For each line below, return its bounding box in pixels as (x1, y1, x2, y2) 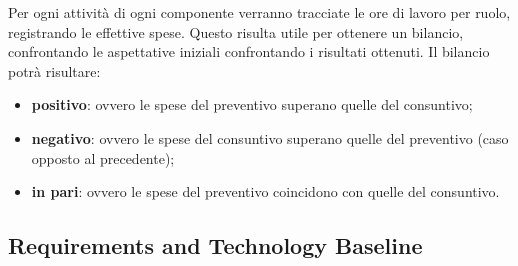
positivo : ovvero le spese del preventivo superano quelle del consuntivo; (31, 94, 473, 115)
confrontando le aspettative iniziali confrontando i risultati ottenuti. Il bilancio (8, 41, 490, 62)
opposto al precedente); (31, 147, 175, 168)
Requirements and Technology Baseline (8, 230, 423, 261)
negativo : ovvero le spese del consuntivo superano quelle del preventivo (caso (31, 127, 509, 148)
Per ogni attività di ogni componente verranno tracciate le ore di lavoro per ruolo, (8, 2, 511, 22)
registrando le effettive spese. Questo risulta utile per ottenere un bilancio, (8, 21, 464, 42)
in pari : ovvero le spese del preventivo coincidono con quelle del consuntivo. (31, 181, 500, 202)
